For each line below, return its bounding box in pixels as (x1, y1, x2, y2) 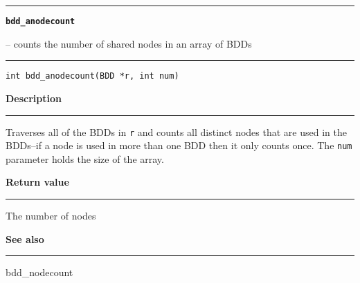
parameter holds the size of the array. (6, 151, 164, 166)
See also (6, 231, 44, 246)
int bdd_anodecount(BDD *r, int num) (6, 71, 179, 81)
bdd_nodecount (6, 265, 73, 280)
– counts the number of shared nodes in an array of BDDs (6, 36, 252, 50)
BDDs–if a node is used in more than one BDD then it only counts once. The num (6, 138, 352, 153)
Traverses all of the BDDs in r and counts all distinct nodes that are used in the (6, 124, 347, 139)
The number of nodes (6, 208, 96, 222)
